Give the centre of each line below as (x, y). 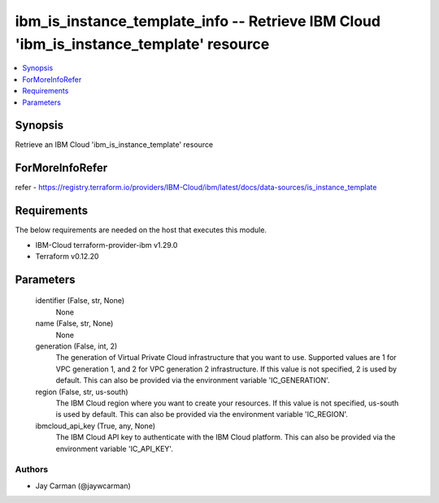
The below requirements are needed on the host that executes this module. (141, 230)
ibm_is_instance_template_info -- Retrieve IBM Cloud (198, 21)
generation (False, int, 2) (76, 346)
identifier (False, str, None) (80, 301)
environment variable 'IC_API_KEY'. (115, 449)
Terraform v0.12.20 (67, 257)
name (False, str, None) (74, 323)
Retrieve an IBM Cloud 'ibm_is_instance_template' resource (114, 145)
